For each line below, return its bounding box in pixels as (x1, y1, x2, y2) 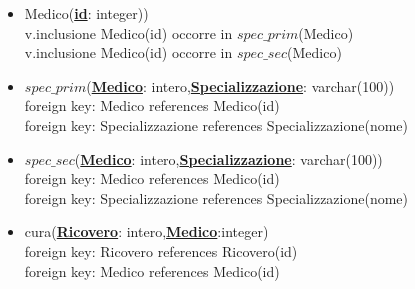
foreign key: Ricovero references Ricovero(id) (24, 240, 298, 261)
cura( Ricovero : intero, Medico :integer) (24, 221, 269, 242)
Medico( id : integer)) (24, 3, 149, 23)
